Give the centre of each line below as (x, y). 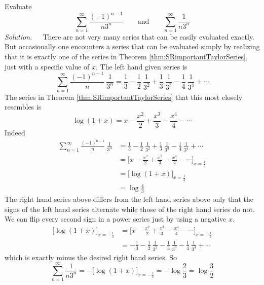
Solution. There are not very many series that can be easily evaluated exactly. (130, 36)
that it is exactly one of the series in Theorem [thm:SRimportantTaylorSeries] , (126, 57)
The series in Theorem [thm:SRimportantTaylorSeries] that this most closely (124, 97)
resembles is (23, 107)
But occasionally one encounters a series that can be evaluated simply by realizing (132, 46)
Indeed (15, 132)
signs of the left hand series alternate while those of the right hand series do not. (130, 209)
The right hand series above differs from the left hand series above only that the (129, 199)
